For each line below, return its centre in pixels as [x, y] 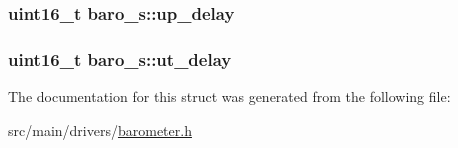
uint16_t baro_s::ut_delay [120, 58]
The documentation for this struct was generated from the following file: [229, 96]
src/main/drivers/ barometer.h [100, 129]
